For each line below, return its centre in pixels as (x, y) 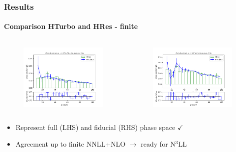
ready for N (158, 143)
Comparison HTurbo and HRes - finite (71, 26)
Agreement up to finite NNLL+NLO (71, 143)
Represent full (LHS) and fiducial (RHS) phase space (95, 127)
